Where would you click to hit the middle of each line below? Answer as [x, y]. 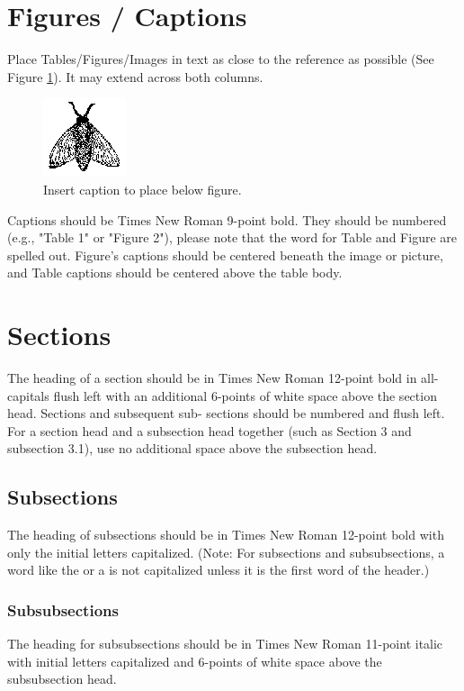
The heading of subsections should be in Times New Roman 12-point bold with [226, 535]
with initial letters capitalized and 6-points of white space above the [195, 661]
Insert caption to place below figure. [143, 189]
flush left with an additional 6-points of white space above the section [245, 395]
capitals [28, 395]
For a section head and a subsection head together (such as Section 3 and [210, 430]
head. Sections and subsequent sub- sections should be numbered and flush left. [226, 413]
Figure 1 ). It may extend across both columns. [135, 76]
